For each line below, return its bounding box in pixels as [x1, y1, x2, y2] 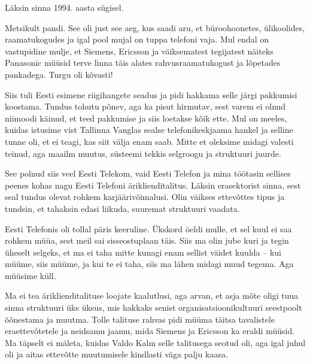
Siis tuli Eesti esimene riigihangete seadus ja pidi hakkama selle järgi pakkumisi [5, 88, 297, 101]
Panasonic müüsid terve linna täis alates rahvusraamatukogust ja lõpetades [5, 56, 281, 69]
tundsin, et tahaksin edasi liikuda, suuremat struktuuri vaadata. [5, 202, 240, 214]
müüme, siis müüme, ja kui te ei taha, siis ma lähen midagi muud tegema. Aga [5, 257, 294, 270]
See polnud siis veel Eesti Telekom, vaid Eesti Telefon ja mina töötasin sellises [5, 167, 291, 180]
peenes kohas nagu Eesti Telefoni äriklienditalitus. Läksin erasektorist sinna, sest [5, 178, 301, 191]
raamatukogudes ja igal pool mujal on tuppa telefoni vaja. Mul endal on [5, 33, 269, 45]
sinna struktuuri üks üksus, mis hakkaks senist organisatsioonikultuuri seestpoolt [5, 301, 302, 314]
